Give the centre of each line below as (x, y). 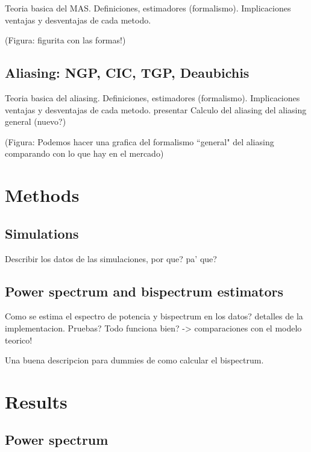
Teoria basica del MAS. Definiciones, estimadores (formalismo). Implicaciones (148, 8)
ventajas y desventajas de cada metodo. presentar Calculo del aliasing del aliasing (156, 109)
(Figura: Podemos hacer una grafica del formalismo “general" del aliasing (140, 141)
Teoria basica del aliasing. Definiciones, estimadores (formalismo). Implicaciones (152, 97)
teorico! (19, 340)
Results (36, 401)
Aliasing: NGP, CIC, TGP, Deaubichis (127, 73)
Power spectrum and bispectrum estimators (144, 291)
